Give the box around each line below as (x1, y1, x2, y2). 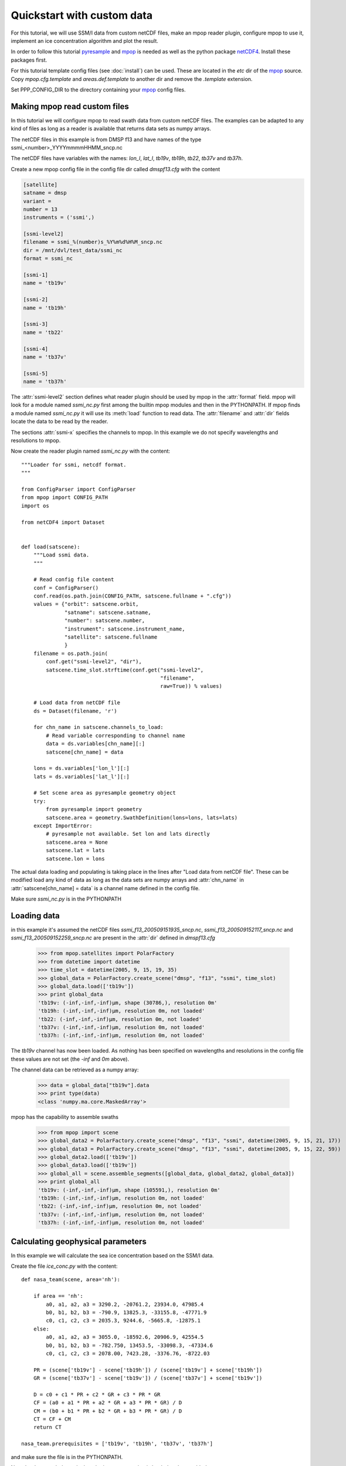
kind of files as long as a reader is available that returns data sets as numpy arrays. (11, 125, 211, 132)
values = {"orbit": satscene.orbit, (33, 601, 139, 608)
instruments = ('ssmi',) (23, 214, 95, 221)
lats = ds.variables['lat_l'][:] (33, 773, 130, 780)
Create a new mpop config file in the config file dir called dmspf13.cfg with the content (11, 165, 221, 172)
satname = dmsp (23, 189, 67, 196)
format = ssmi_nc (23, 255, 73, 262)
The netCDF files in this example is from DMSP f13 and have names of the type (11, 135, 202, 143)
